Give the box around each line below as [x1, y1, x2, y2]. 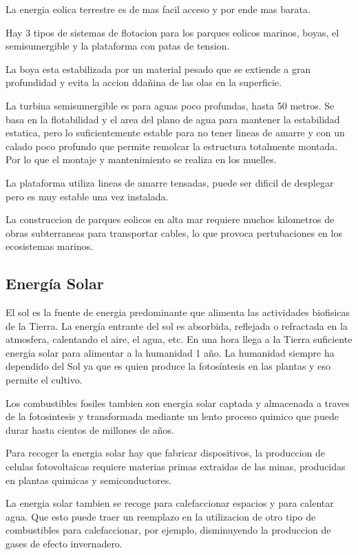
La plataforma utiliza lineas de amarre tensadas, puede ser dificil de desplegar [6, 175, 334, 189]
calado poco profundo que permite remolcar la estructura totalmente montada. [6, 138, 338, 153]
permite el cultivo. [6, 373, 83, 387]
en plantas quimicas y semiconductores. [6, 472, 172, 487]
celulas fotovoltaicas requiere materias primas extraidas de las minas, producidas [6, 459, 346, 474]
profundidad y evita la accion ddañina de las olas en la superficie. [6, 75, 282, 90]
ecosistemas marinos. [6, 239, 94, 253]
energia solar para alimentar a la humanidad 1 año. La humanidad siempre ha [6, 345, 335, 359]
